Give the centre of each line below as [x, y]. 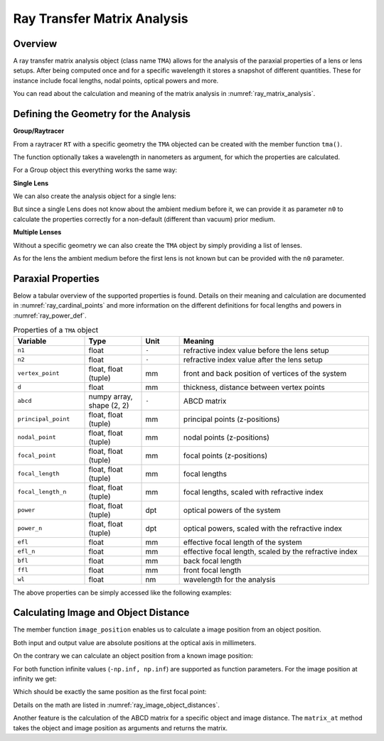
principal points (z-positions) [231, 419]
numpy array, [111, 396]
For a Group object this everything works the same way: [95, 170]
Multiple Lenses [37, 232]
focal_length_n [42, 492]
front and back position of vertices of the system [265, 373]
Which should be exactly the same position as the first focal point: [110, 692]
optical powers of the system [232, 510]
